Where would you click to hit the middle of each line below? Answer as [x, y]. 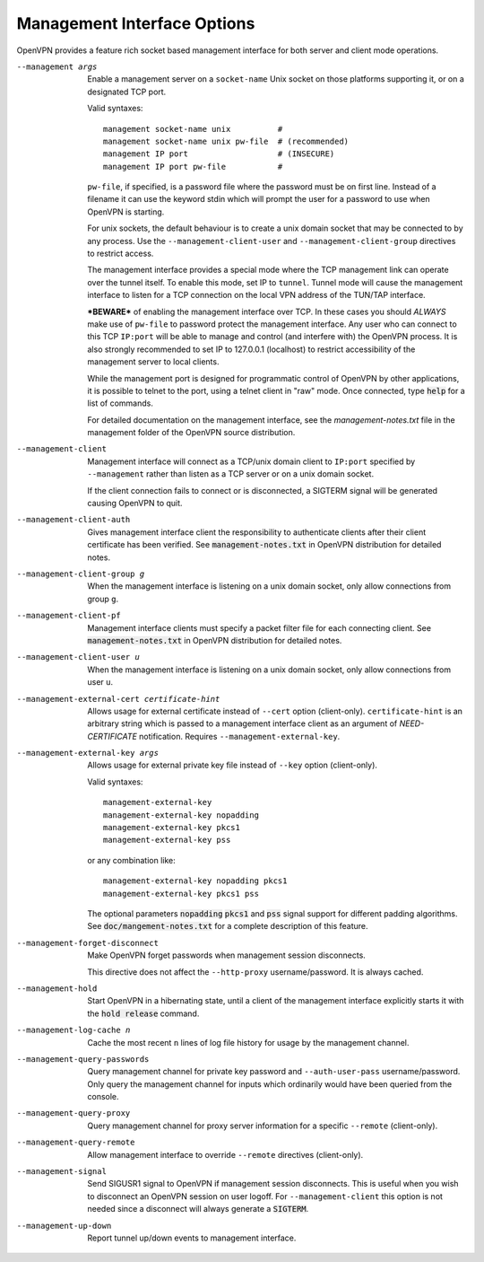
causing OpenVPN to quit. [135, 504]
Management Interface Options [136, 23]
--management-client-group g [81, 574]
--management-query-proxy [73, 1113]
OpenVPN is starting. [126, 212]
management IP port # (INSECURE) [219, 154]
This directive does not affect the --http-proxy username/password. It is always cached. [255, 972]
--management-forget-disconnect [87, 943]
